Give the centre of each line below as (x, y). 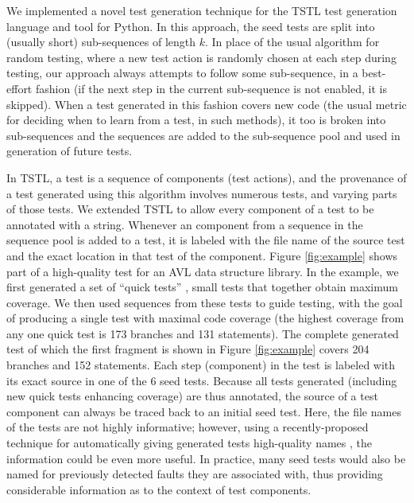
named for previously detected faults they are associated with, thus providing (195, 474)
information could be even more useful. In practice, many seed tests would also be (206, 458)
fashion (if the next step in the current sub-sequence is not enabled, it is (211, 88)
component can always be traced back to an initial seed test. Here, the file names (204, 411)
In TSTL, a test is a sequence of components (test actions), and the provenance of (207, 177)
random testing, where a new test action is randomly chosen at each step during (201, 57)
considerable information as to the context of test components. (159, 489)
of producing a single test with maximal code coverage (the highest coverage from (205, 318)
